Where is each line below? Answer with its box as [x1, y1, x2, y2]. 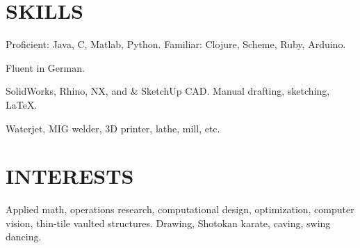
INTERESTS [6, 162, 134, 190]
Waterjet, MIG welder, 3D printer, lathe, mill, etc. [6, 121, 220, 135]
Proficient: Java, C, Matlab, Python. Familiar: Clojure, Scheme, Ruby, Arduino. [6, 37, 346, 52]
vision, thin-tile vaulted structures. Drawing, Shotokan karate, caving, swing [6, 215, 331, 230]
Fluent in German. [6, 60, 85, 75]
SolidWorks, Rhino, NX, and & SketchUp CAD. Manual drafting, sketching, [6, 84, 330, 98]
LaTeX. [6, 97, 38, 111]
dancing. [6, 229, 42, 244]
